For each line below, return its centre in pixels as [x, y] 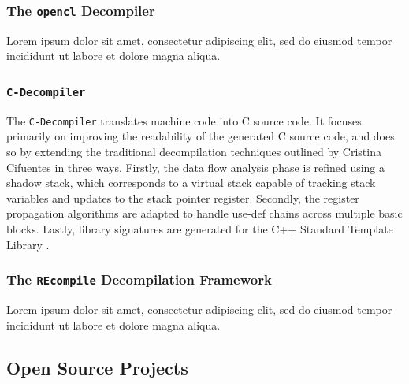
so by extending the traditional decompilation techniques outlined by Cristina [194, 151]
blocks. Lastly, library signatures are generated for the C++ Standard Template [200, 228]
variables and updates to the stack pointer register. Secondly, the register [183, 198]
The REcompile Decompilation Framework [139, 280]
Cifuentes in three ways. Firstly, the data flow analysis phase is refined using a [196, 167]
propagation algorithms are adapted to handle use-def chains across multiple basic [204, 213]
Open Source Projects [97, 367]
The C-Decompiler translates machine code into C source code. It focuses [184, 120]
